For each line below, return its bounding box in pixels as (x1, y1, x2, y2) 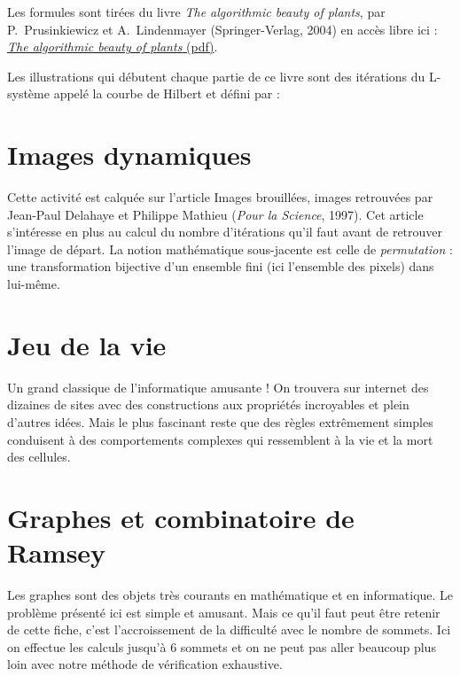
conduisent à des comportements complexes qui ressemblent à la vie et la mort (7, 430, 433, 448)
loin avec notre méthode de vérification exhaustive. (7, 655, 283, 673)
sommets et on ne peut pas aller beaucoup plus (180, 637, 436, 656)
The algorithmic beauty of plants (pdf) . (7, 37, 218, 56)
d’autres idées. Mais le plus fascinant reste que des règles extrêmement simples (7, 412, 433, 431)
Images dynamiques (7, 136, 252, 173)
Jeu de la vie (7, 326, 167, 362)
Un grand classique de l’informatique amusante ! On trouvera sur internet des (7, 377, 429, 396)
